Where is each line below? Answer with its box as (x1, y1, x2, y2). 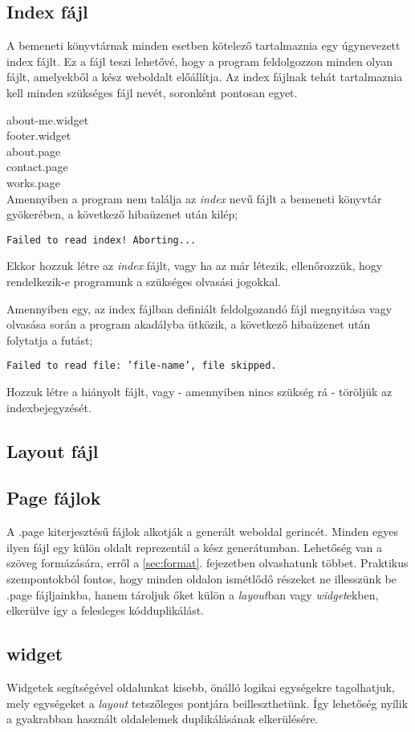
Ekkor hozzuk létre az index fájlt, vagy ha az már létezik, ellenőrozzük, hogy (6, 257, 383, 274)
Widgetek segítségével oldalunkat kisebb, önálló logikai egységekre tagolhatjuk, (6, 678, 395, 695)
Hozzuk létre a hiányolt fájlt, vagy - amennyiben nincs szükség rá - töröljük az (6, 383, 393, 400)
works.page (6, 174, 61, 190)
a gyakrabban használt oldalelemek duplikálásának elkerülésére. (6, 710, 319, 727)
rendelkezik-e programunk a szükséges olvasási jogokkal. (6, 272, 281, 289)
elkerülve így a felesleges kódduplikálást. (6, 602, 205, 619)
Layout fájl (6, 438, 99, 463)
